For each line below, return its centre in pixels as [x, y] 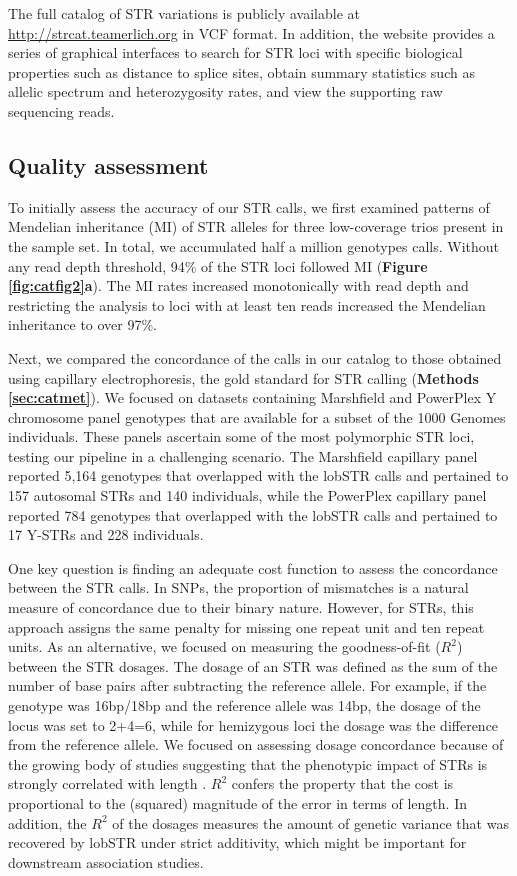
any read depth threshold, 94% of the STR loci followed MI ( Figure [218, 265]
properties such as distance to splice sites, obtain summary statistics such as [241, 71]
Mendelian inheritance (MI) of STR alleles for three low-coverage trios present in [256, 226]
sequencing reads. [61, 110]
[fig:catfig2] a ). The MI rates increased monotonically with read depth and [238, 285]
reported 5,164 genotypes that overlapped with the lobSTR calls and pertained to [258, 475]
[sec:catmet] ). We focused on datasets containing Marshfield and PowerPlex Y [252, 397]
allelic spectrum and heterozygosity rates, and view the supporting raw [225, 91]
